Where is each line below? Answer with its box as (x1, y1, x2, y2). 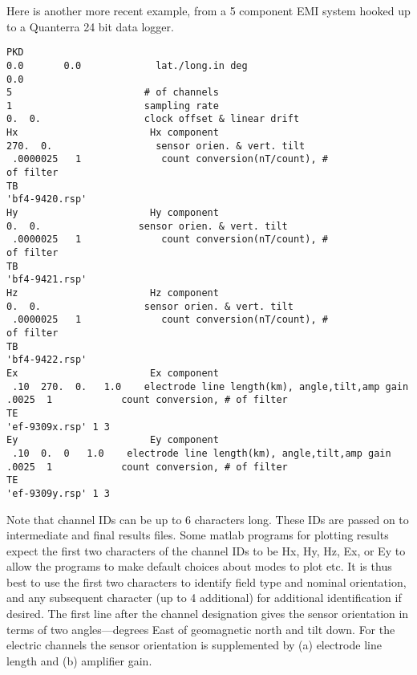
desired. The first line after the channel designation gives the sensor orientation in (6, 605, 409, 622)
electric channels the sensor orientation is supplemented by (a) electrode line (6, 636, 382, 653)
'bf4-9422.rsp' (6, 354, 87, 366)
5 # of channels (6, 87, 219, 99)
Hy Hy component (6, 207, 219, 219)
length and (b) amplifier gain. (6, 652, 152, 669)
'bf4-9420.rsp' (6, 193, 87, 205)
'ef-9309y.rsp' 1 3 (6, 487, 110, 499)
